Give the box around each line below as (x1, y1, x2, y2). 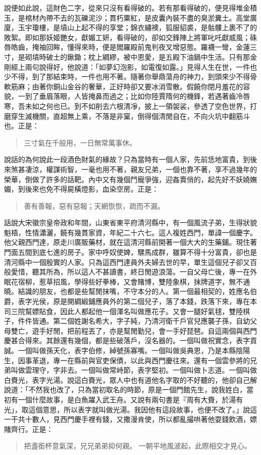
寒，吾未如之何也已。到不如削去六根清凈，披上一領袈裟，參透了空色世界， (4, 100, 250, 111)
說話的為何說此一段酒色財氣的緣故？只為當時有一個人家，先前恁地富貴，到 (4, 154, 250, 165)
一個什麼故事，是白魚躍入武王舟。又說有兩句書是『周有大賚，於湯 (18, 394, 236, 404)
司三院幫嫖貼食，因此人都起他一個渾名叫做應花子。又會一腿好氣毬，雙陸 (4, 306, 243, 316)
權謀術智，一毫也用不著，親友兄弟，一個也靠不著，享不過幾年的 (46, 164, 257, 174)
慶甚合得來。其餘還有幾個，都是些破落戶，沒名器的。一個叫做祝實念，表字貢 (4, 335, 257, 346)
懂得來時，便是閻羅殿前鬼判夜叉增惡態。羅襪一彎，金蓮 (67, 42, 250, 52)
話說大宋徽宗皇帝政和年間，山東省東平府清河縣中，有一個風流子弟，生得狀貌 (4, 217, 257, 228)
